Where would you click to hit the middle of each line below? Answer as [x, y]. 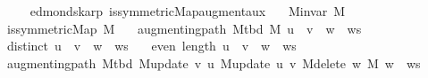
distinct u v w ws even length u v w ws [151, 46]
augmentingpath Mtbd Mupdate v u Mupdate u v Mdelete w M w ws [214, 62]
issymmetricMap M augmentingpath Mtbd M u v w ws [184, 28]
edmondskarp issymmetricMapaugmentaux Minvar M [187, 11]
